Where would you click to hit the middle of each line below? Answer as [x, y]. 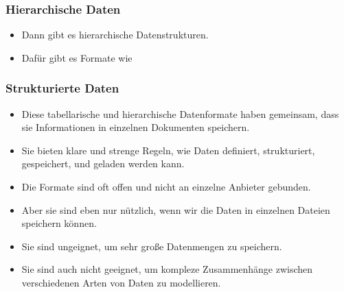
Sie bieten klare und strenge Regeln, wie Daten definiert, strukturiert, [168, 150]
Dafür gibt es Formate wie [77, 57]
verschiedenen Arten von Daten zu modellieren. [121, 282]
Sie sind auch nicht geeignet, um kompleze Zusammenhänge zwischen [167, 269]
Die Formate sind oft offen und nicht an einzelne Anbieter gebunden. [166, 186]
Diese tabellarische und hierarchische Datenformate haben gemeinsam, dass [180, 113]
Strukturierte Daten [62, 88]
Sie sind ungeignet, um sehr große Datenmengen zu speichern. [152, 246]
